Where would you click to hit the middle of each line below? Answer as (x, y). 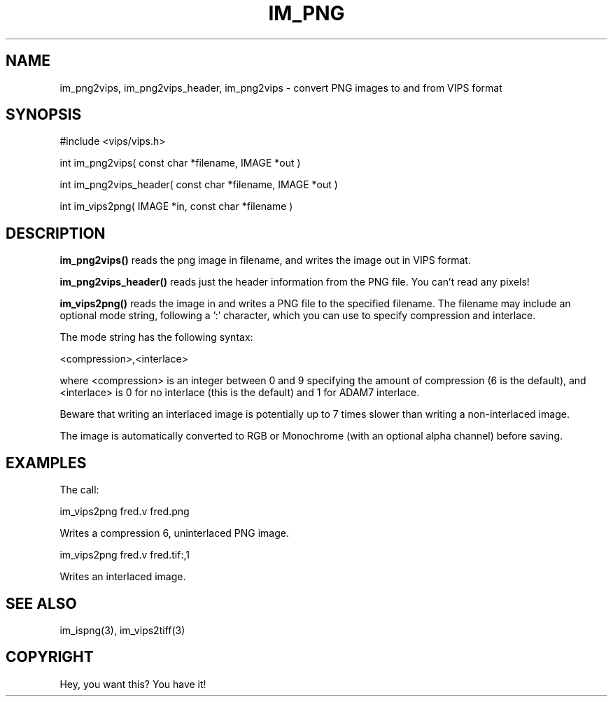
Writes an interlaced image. (123, 577)
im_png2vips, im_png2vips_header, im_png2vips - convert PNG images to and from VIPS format (281, 87)
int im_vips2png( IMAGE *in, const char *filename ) (176, 206)
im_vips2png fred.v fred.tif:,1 (125, 555)
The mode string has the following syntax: (156, 337)
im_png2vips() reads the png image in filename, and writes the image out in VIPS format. (265, 260)
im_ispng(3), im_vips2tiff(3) (122, 630)
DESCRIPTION (56, 233)
